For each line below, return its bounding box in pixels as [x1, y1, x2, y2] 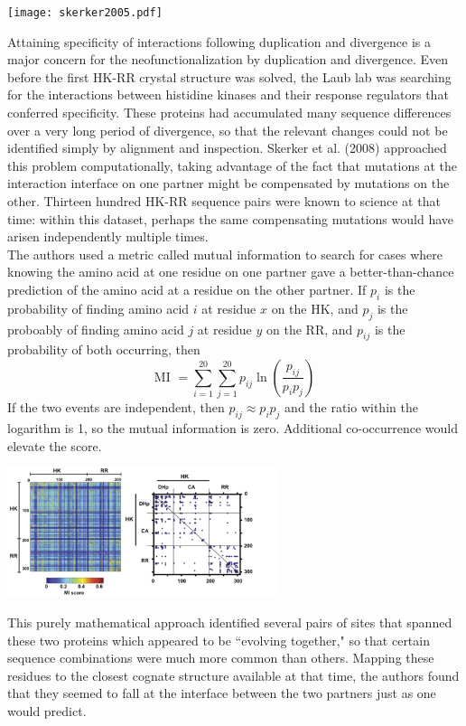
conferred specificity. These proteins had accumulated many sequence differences [7, 103, 452, 122]
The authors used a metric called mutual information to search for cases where [7, 244, 443, 263]
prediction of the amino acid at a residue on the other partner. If [7, 279, 367, 298]
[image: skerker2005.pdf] [7, 6, 163, 19]
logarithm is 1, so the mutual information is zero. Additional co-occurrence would [7, 419, 458, 438]
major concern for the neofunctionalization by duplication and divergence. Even [7, 50, 449, 69]
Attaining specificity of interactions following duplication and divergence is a [7, 32, 431, 51]
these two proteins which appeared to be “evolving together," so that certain [7, 630, 430, 649]
